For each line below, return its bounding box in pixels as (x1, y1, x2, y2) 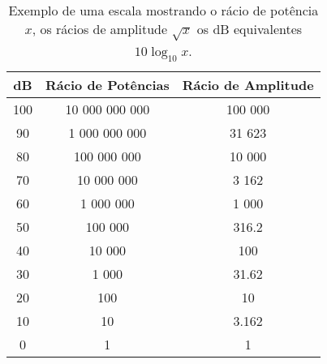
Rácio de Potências (45, 75, 170, 94)
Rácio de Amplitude (182, 75, 314, 94)
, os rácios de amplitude (32, 19, 168, 38)
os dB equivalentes (196, 19, 303, 38)
